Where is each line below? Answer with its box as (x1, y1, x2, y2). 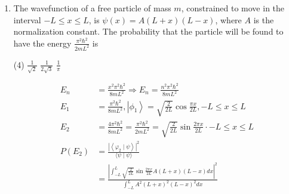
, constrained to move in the (181, 2, 285, 14)
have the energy (13, 36, 72, 49)
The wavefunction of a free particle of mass (13, 2, 171, 14)
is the (253, 13, 274, 26)
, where (215, 13, 242, 26)
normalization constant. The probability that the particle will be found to (13, 25, 284, 38)
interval (13, 13, 41, 26)
